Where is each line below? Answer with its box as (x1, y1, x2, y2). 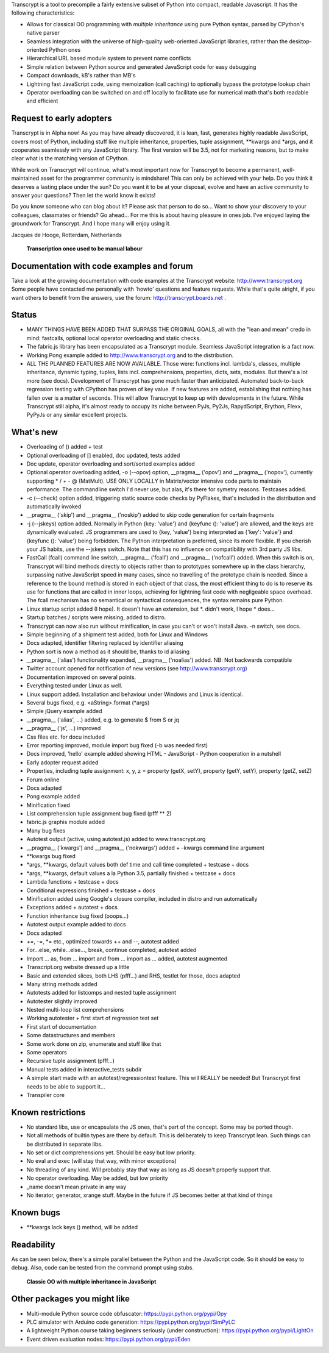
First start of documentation (26, 1023, 97, 1030)
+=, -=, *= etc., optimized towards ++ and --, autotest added (26, 937, 179, 945)
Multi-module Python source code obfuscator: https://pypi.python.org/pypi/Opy (26, 1310, 227, 1317)
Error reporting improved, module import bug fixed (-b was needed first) (26, 741, 208, 749)
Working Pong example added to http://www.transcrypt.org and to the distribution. (26, 351, 234, 359)
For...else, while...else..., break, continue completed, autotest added (26, 946, 197, 954)
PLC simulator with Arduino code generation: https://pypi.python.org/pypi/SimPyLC (26, 1318, 236, 1326)
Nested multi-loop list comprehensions (26, 1006, 124, 1014)
